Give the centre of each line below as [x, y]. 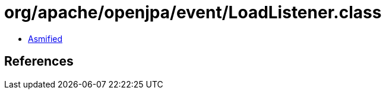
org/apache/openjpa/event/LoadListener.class [193, 12]
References [39, 61]
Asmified [45, 38]
